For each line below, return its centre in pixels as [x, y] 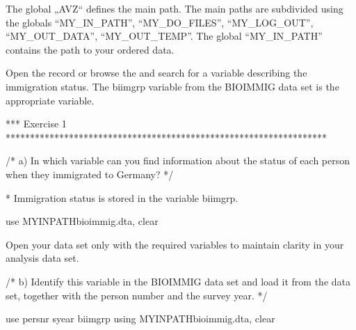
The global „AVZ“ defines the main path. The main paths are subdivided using [175, 8]
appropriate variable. [50, 100]
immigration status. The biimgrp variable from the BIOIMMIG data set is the [172, 86]
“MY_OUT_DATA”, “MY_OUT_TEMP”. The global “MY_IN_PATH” [164, 36]
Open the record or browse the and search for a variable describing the [156, 73]
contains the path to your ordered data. [90, 49]
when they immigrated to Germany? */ [90, 174]
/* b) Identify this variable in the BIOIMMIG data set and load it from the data [178, 281]
